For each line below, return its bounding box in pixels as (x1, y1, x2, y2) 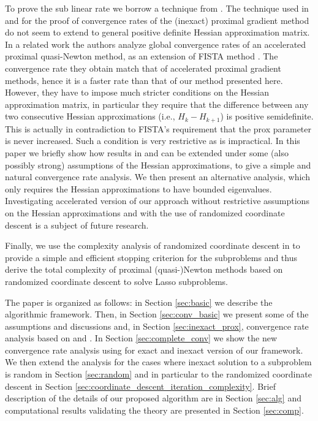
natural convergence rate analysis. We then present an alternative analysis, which (5, 170, 310, 183)
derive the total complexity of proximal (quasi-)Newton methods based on (5, 263, 283, 276)
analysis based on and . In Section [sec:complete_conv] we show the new (5, 332, 278, 344)
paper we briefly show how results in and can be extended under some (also (5, 146, 289, 159)
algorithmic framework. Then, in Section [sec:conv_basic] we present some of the (5, 308, 309, 320)
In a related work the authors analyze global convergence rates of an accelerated (5, 37, 306, 50)
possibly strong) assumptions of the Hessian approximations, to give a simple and (5, 158, 311, 171)
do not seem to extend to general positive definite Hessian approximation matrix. (5, 26, 310, 39)
